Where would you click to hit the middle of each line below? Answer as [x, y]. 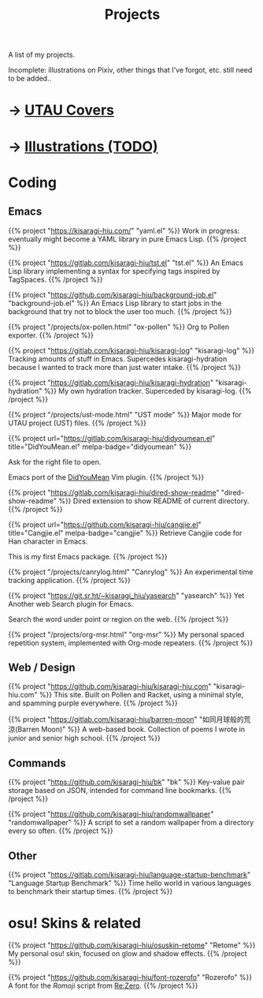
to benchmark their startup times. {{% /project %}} [91, 891]
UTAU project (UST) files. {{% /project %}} [78, 423]
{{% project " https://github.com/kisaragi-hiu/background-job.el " [113, 294]
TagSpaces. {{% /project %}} [56, 279]
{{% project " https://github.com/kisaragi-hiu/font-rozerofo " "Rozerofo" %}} [130, 977]
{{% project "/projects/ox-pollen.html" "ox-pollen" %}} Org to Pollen [119, 327]
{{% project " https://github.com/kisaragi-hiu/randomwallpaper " [111, 814]
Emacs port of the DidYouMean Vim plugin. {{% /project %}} [106, 477]
